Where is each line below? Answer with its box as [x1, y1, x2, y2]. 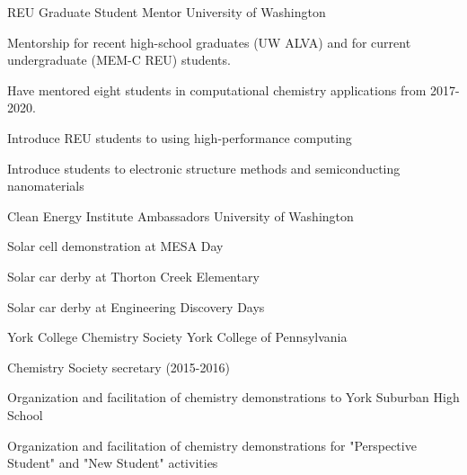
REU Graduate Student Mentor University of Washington [7, 3, 326, 21]
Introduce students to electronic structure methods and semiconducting [7, 158, 401, 177]
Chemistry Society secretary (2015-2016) [7, 357, 230, 376]
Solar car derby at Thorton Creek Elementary [7, 266, 260, 285]
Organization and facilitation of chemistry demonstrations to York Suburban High [7, 388, 460, 407]
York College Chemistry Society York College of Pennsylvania [7, 327, 348, 346]
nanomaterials [7, 176, 84, 195]
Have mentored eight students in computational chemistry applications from [7, 80, 427, 99]
